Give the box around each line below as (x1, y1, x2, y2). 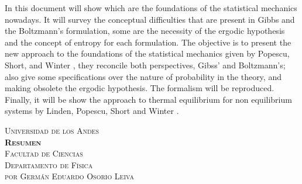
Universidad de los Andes (5, 124, 99, 136)
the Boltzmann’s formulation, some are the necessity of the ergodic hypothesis (5, 25, 285, 37)
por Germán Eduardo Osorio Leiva (5, 170, 134, 182)
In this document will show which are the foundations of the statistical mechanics (5, 2, 297, 13)
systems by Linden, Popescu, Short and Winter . (5, 105, 179, 117)
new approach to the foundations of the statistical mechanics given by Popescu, (5, 47, 290, 60)
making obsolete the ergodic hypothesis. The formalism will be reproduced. (5, 82, 274, 94)
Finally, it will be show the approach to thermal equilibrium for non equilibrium (5, 93, 292, 105)
